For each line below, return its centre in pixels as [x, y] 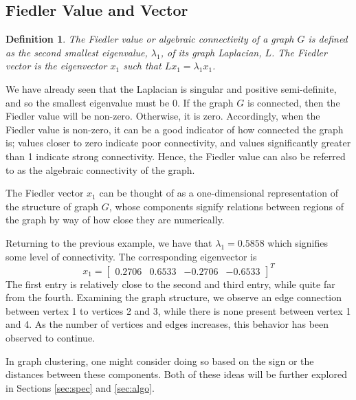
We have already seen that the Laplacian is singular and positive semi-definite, [171, 88]
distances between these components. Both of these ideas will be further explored [176, 374]
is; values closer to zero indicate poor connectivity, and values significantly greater [178, 143]
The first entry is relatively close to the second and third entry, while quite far [170, 284]
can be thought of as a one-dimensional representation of [219, 193]
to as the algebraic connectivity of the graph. [100, 169]
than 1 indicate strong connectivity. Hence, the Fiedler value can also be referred [176, 156]
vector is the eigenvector [56, 66]
